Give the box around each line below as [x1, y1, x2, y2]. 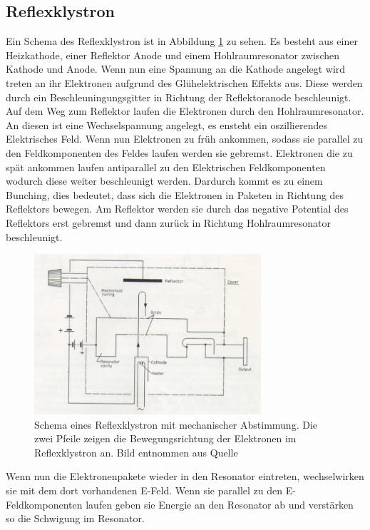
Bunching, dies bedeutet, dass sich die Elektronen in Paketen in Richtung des [6, 187, 344, 202]
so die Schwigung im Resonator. [6, 511, 145, 526]
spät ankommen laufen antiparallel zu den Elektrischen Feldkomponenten [6, 159, 326, 174]
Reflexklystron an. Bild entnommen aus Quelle [34, 444, 238, 459]
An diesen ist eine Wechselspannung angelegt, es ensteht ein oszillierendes [6, 117, 327, 132]
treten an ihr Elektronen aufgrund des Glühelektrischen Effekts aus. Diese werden [6, 75, 363, 90]
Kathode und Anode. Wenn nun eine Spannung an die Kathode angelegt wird [6, 61, 346, 76]
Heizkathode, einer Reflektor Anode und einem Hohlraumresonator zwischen [6, 47, 339, 62]
